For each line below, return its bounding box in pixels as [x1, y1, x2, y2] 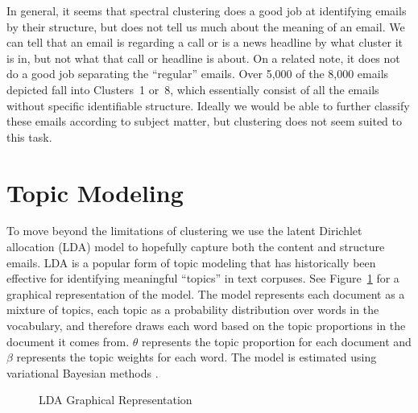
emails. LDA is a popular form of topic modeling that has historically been [6, 254, 376, 271]
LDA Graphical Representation [39, 391, 192, 408]
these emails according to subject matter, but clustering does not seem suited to [6, 113, 402, 130]
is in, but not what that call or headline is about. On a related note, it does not [6, 49, 400, 66]
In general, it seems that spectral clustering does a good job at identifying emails [6, 2, 407, 19]
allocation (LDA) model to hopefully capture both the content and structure [6, 238, 385, 255]
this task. [6, 128, 52, 145]
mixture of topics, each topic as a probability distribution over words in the [6, 301, 379, 318]
